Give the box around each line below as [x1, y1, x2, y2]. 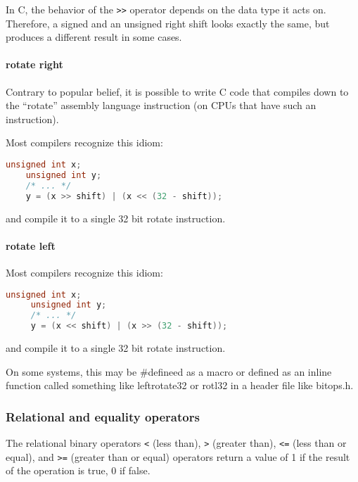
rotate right [6, 57, 63, 72]
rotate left [6, 238, 56, 253]
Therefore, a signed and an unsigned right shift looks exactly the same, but [6, 15, 330, 30]
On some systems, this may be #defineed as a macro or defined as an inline [6, 364, 332, 379]
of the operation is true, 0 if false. [6, 463, 151, 478]
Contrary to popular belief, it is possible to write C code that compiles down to [6, 84, 349, 99]
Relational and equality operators [6, 407, 200, 425]
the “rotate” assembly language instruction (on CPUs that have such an [6, 98, 317, 113]
